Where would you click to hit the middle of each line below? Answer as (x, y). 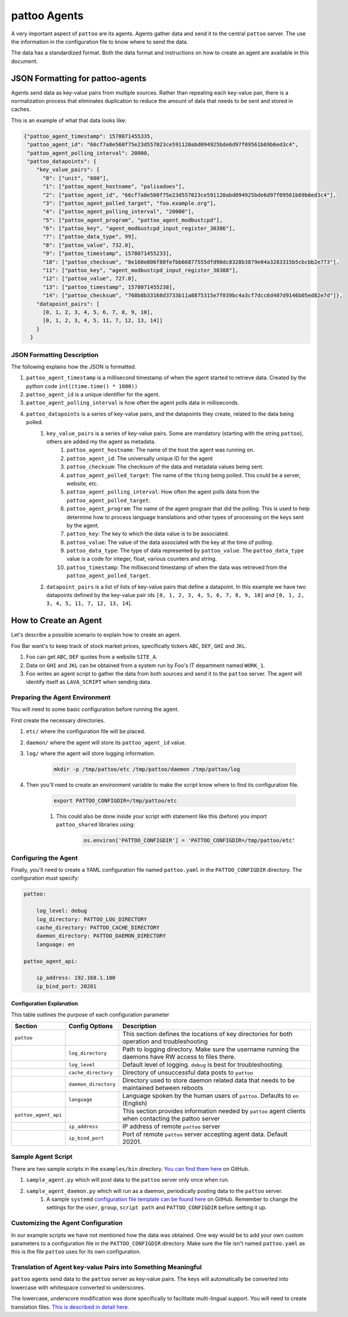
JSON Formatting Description (55, 355)
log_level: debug (62, 911)
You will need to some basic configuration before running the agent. (95, 709)
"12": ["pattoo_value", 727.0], (90, 279)
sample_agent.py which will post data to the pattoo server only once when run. (128, 1180)
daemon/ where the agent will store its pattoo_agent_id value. (106, 742)
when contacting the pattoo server (171, 1119)
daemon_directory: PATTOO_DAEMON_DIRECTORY (101, 936)
